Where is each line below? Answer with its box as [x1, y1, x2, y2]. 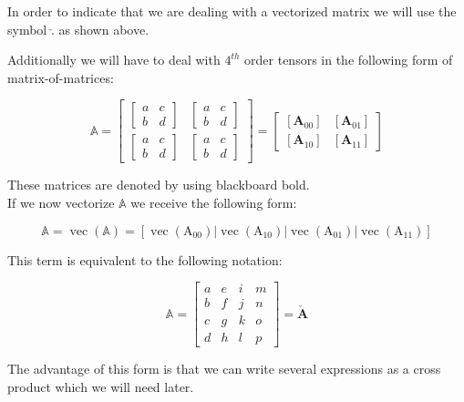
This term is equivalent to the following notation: [7, 250, 283, 269]
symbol [7, 19, 47, 38]
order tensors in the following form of [244, 50, 453, 69]
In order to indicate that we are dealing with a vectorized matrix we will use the [7, 2, 457, 20]
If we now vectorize [7, 193, 115, 212]
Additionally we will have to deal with [7, 50, 221, 69]
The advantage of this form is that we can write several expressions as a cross [7, 359, 441, 378]
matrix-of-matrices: [7, 67, 114, 87]
